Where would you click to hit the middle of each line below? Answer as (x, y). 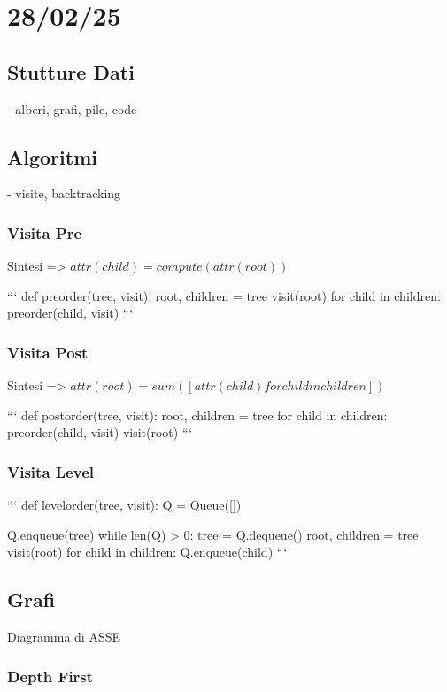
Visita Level (50, 471)
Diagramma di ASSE (64, 637)
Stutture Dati (71, 71)
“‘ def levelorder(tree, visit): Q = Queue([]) (124, 505)
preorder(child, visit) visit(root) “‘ (100, 432)
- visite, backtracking (64, 193)
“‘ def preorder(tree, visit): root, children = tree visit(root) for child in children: (224, 295)
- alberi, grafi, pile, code (72, 108)
